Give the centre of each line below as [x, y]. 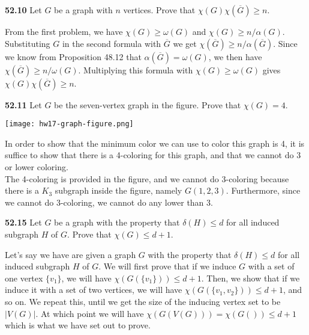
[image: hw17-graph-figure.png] [69, 124]
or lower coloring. [37, 167]
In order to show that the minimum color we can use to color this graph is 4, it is [155, 143]
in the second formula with [112, 43]
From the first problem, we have [64, 31]
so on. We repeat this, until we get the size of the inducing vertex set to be [143, 301]
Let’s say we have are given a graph [70, 254]
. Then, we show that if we [250, 278]
